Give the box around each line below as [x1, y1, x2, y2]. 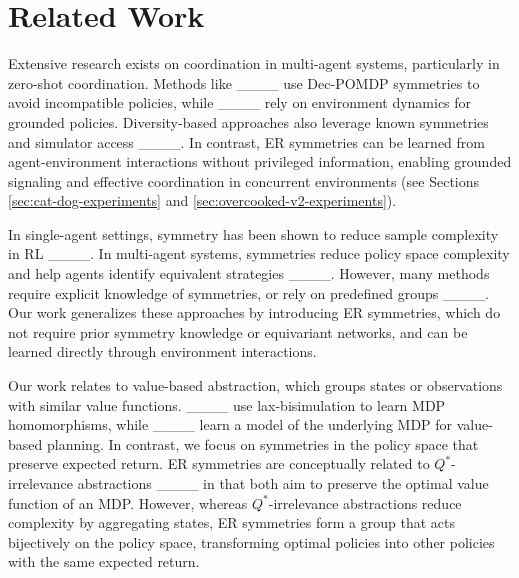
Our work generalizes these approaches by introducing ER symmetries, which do [8, 302, 501, 323]
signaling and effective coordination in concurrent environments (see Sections [8, 170, 480, 191]
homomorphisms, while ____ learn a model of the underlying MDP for [8, 414, 453, 435]
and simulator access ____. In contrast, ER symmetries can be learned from [8, 131, 485, 152]
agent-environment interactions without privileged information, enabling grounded [8, 151, 512, 172]
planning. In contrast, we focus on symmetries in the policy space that [46, 433, 479, 454]
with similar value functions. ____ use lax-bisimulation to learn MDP [8, 394, 446, 415]
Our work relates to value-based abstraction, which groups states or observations [8, 375, 503, 396]
